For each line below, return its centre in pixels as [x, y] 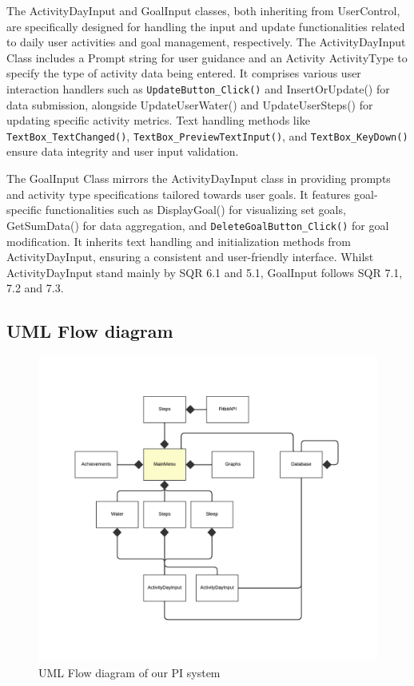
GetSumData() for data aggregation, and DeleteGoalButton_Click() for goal [198, 225]
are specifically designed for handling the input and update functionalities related [206, 26]
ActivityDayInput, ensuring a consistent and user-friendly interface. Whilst [190, 257]
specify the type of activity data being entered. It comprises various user [184, 73]
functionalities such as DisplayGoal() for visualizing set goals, [195, 210]
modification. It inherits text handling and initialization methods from [179, 241]
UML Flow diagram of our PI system [129, 672]
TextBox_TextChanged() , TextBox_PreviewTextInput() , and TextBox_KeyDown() [207, 135]
